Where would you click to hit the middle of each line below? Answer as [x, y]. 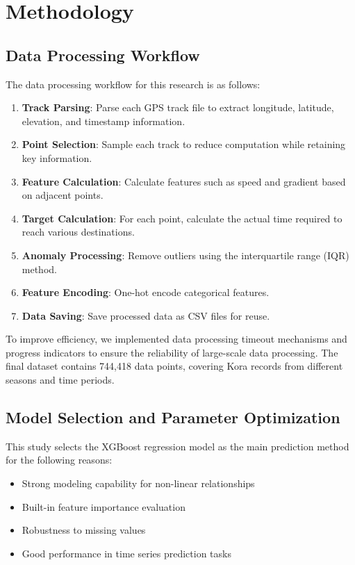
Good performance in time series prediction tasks [126, 553]
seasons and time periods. [60, 380]
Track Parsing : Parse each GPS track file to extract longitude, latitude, [178, 107]
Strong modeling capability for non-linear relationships [138, 483]
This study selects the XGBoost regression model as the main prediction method [177, 446]
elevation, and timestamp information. [104, 121]
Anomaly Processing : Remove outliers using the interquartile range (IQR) [185, 255]
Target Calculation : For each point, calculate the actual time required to [182, 218]
